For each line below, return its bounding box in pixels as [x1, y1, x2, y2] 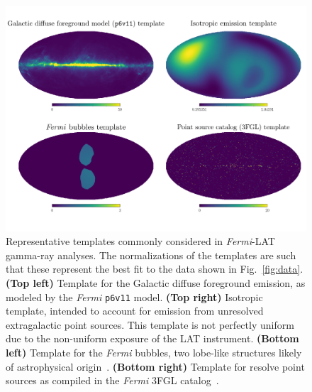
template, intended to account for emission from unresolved [6, 303, 264, 318]
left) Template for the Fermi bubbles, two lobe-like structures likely [6, 344, 302, 359]
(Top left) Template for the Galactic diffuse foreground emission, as [6, 275, 306, 290]
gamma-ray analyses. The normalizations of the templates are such [6, 247, 296, 262]
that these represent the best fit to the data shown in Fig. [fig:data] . [6, 261, 303, 276]
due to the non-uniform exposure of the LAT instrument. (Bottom [6, 331, 299, 346]
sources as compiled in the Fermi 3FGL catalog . [6, 373, 219, 388]
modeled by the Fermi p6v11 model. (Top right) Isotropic [6, 289, 263, 304]
